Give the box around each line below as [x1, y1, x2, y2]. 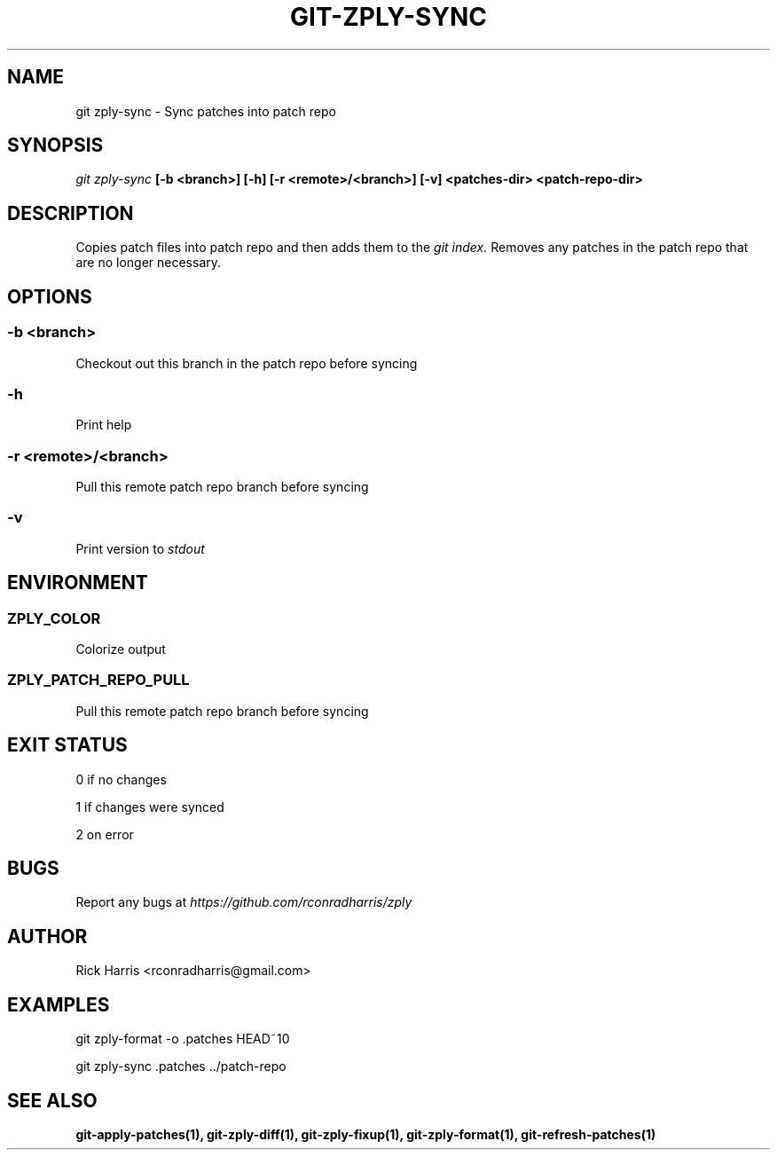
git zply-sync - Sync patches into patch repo [75, 103, 336, 119]
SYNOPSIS [7, 134, 104, 157]
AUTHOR [7, 925, 88, 948]
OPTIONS [7, 285, 92, 308]
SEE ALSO [7, 1089, 98, 1112]
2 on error [75, 826, 134, 842]
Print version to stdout [75, 540, 205, 556]
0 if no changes [75, 771, 167, 787]
